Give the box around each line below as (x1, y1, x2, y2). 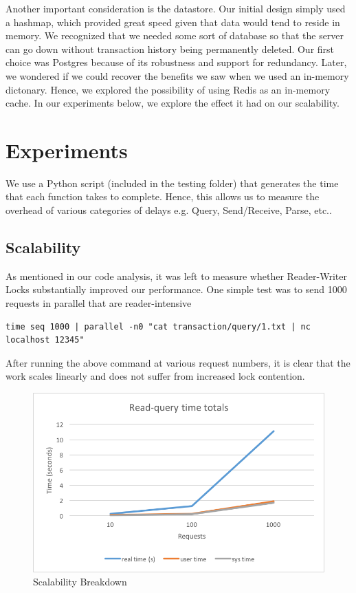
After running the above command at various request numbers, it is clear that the (5, 355, 351, 369)
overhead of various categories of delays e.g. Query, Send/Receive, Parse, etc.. (5, 203, 332, 217)
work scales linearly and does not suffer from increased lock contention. (5, 369, 305, 383)
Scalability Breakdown (33, 574, 127, 589)
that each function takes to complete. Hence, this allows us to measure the (5, 189, 320, 204)
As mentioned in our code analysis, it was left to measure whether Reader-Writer (5, 268, 347, 283)
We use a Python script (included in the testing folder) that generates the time (5, 175, 339, 190)
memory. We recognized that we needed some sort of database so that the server (5, 28, 344, 43)
